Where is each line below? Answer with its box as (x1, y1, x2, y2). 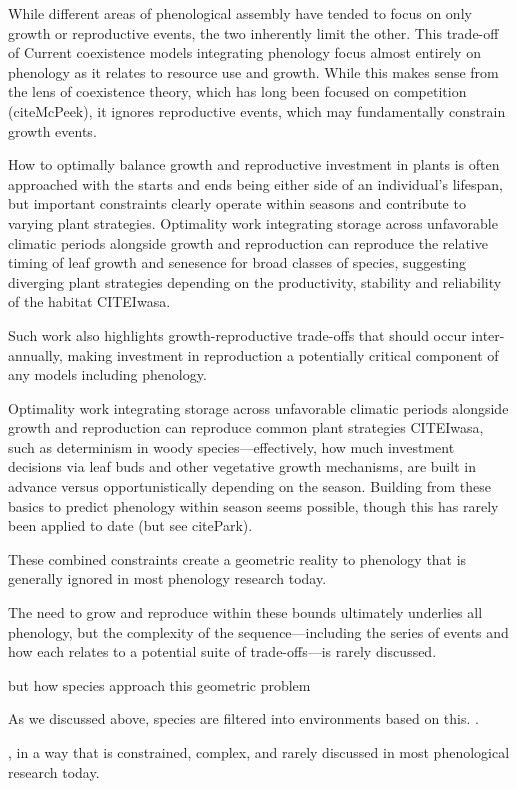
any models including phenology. (8, 364, 207, 385)
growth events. (8, 120, 97, 141)
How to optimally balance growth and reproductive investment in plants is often (8, 154, 500, 175)
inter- (471, 324, 505, 345)
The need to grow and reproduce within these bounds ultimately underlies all (8, 602, 483, 623)
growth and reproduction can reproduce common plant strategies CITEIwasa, (8, 417, 484, 438)
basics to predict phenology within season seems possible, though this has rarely (8, 495, 499, 516)
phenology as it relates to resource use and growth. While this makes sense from (8, 61, 499, 82)
